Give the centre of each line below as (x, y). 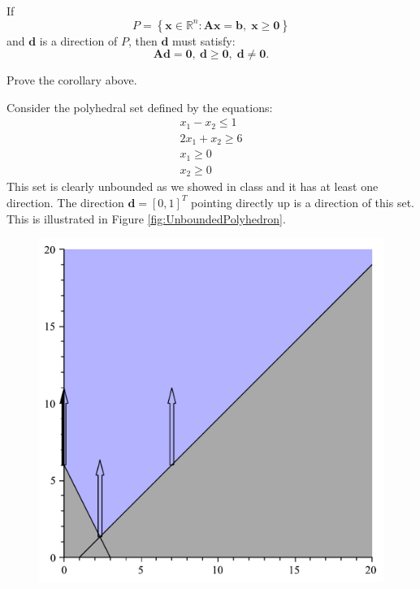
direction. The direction (65, 202)
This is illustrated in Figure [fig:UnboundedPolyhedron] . (146, 218)
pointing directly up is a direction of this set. (303, 202)
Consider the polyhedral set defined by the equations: (140, 107)
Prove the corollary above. (72, 80)
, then (143, 40)
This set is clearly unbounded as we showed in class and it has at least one (193, 186)
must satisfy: (204, 40)
